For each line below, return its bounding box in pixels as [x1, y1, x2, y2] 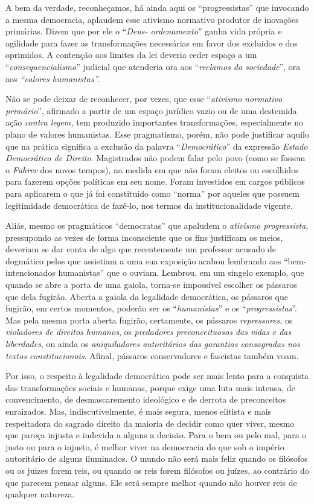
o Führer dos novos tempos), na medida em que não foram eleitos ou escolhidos [5, 163, 299, 176]
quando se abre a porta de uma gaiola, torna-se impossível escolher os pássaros [5, 278, 297, 291]
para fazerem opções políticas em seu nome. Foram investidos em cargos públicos [5, 175, 305, 188]
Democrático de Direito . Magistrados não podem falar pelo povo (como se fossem [5, 152, 306, 164]
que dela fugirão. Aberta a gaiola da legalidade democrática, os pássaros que [5, 290, 288, 302]
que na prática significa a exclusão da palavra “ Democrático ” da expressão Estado [5, 139, 308, 152]
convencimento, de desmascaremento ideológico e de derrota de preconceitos [5, 393, 286, 406]
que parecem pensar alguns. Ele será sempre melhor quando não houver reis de [5, 476, 297, 488]
